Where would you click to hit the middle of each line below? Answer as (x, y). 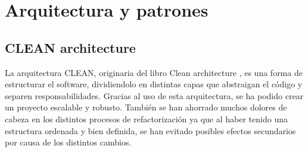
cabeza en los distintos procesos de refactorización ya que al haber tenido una (146, 118)
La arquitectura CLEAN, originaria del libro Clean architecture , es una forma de (154, 72)
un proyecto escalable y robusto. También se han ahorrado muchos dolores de (146, 107)
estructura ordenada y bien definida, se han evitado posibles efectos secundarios (150, 130)
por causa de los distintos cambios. (68, 142)
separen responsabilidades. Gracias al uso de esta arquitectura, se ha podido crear (154, 95)
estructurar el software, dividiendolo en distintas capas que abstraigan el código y (154, 84)
